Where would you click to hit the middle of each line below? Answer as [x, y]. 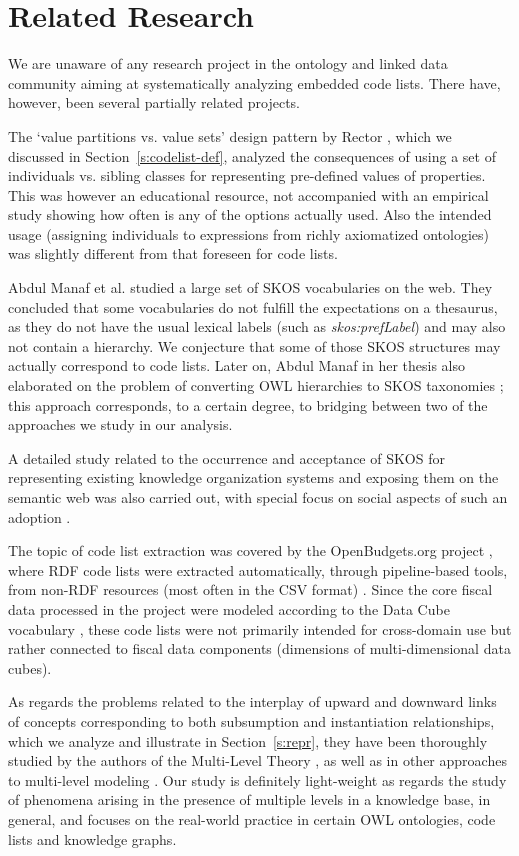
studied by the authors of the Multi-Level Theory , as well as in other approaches [257, 760]
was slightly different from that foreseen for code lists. [173, 253]
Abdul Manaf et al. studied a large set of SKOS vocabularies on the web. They [250, 287]
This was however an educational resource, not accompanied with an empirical [248, 194]
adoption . [39, 516]
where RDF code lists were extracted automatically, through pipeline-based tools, [258, 569]
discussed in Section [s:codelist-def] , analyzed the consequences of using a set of [252, 155]
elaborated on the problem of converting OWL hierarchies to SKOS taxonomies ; [256, 385]
